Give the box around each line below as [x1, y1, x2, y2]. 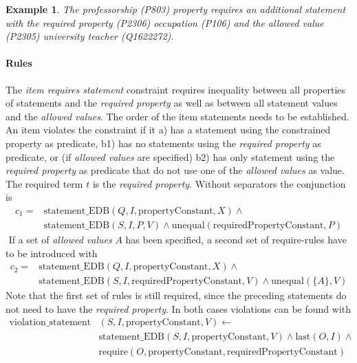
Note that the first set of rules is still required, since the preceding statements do [6, 288, 347, 302]
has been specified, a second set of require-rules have [125, 232, 347, 246]
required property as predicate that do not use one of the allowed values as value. [6, 163, 345, 177]
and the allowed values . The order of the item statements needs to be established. [6, 109, 349, 123]
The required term [6, 176, 83, 190]
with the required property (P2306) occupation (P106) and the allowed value [6, 15, 324, 30]
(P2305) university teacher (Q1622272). [6, 29, 174, 43]
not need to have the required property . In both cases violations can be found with [6, 301, 351, 316]
